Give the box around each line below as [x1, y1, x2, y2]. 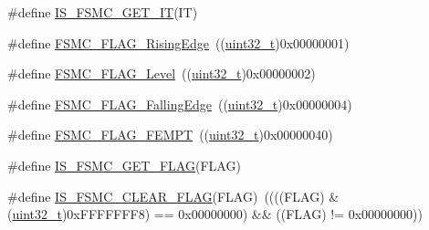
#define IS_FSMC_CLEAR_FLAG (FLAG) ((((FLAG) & [7, 186, 340, 205]
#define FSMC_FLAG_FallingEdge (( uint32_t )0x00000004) [7, 94, 352, 113]
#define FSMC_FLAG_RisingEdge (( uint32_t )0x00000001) [7, 33, 350, 52]
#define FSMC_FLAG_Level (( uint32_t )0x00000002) [7, 64, 316, 83]
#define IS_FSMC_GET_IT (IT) [7, 3, 198, 21]
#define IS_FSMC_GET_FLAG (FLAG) [7, 155, 241, 174]
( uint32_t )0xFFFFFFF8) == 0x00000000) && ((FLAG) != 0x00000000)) [7, 204, 423, 224]
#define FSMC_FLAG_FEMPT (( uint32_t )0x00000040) [7, 125, 333, 144]
